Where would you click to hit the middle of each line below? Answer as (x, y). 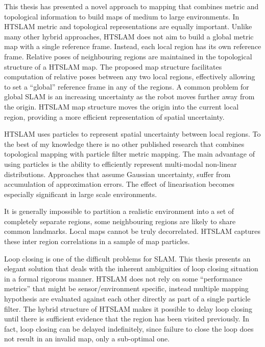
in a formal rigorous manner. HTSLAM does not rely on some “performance (123, 278)
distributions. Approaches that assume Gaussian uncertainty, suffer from (117, 174)
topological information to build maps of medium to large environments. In (122, 16)
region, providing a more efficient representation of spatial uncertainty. (114, 116)
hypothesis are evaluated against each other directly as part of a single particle (127, 299)
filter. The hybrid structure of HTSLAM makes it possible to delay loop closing (128, 308)
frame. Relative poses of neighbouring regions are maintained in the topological (128, 56)
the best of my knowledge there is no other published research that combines (124, 144)
